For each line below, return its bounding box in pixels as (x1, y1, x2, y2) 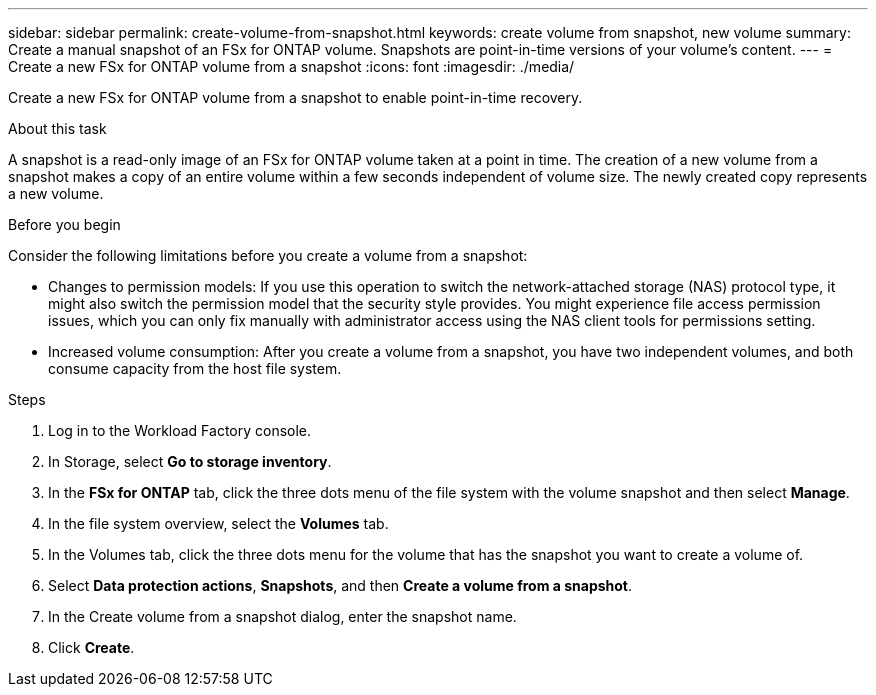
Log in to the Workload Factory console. (48, 422, 312, 439)
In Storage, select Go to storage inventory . (48, 453, 332, 470)
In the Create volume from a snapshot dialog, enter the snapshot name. (48, 608, 517, 625)
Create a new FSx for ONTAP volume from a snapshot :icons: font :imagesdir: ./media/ (8, 58, 575, 75)
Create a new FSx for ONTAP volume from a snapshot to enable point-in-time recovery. (8, 89, 583, 106)
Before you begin (8, 216, 121, 233)
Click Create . (48, 639, 135, 656)
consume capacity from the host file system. (48, 360, 342, 377)
